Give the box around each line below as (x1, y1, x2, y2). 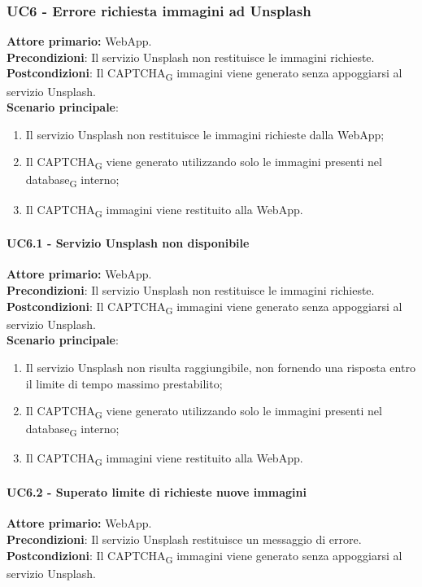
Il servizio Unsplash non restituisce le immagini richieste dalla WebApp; (25, 125, 385, 142)
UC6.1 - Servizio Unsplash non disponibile (7, 234, 250, 252)
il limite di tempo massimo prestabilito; (25, 375, 223, 392)
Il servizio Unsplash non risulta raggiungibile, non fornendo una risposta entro (25, 358, 415, 375)
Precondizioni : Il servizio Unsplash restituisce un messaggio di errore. (7, 530, 362, 547)
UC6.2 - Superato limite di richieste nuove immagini (7, 484, 307, 501)
